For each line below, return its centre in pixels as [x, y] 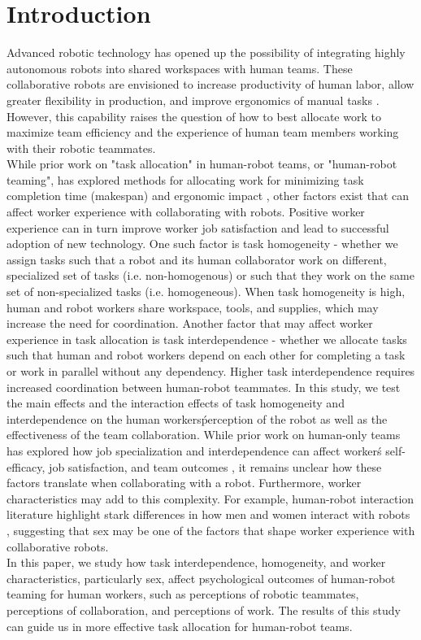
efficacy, [26, 466]
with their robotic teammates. [81, 148]
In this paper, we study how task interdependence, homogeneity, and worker [196, 562]
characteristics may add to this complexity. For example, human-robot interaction [210, 498]
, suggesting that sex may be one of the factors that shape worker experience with [211, 530]
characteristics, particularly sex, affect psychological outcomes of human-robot [201, 578]
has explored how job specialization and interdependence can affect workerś [194, 450]
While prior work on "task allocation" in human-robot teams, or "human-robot [202, 164]
